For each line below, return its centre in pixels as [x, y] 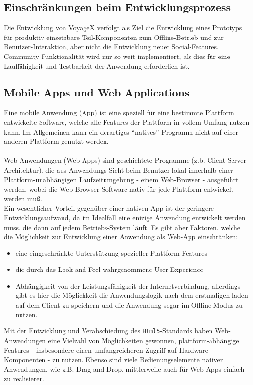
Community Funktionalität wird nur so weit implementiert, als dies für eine [117, 56]
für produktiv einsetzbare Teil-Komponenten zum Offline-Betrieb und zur [114, 37]
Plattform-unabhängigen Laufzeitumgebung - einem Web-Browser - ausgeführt [121, 179]
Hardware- [195, 350]
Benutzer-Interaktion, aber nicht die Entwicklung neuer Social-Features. [111, 47]
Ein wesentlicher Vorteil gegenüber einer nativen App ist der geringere [109, 208]
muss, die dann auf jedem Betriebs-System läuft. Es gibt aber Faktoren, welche [122, 227]
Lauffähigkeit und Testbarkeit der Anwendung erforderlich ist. [97, 66]
